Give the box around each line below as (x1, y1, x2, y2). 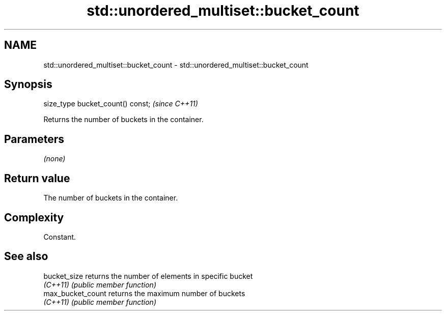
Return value (4, 171, 70, 185)
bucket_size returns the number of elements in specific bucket (43, 271, 253, 280)
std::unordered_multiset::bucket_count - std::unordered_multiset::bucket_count (43, 60, 309, 69)
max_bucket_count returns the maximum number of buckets (43, 289, 245, 298)
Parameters (4, 132, 64, 146)
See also (4, 250, 48, 263)
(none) (43, 154, 66, 163)
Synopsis (4, 78, 52, 91)
